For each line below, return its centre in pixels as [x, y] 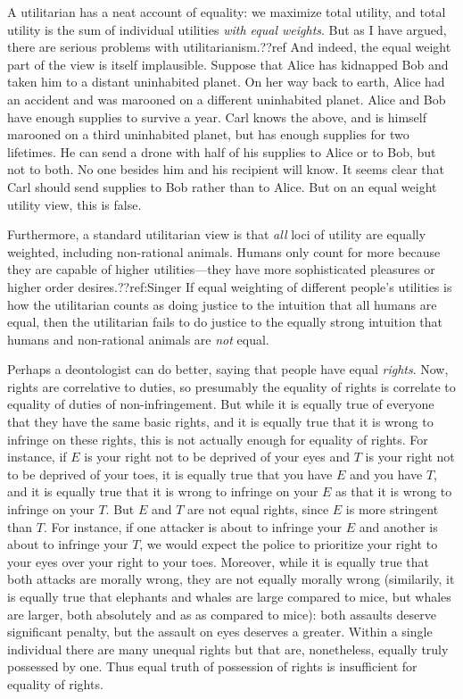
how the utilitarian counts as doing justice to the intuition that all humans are [222, 304]
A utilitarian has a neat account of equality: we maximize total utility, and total [227, 12]
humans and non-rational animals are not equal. [138, 339]
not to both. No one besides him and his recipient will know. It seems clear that [226, 169]
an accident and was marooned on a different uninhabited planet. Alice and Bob [227, 99]
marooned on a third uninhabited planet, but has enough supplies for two [208, 134]
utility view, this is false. [74, 204]
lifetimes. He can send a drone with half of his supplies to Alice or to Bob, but [222, 151]
